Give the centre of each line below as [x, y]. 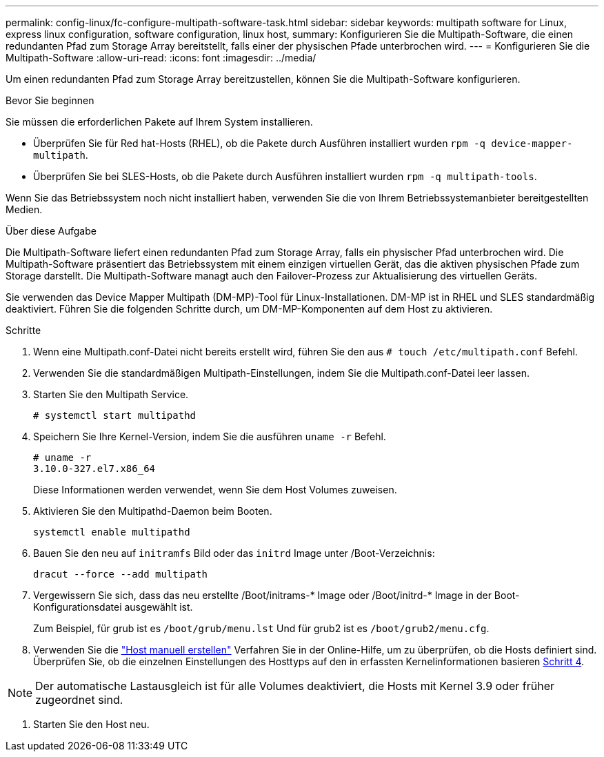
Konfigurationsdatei [78, 607]
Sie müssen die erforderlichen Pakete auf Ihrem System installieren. [159, 122]
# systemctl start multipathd [115, 415]
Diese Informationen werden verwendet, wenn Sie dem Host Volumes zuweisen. [215, 490]
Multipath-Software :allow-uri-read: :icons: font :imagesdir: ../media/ [161, 58]
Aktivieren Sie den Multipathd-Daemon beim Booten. [153, 511]
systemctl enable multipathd [112, 532]
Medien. [24, 209]
